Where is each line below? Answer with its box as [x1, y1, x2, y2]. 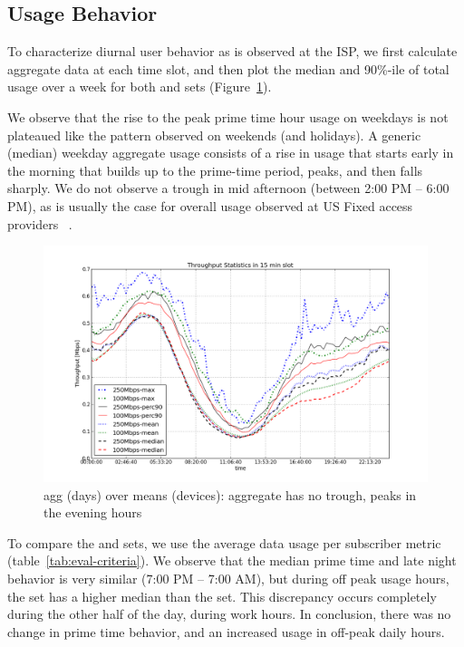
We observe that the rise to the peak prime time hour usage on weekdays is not [7, 107, 449, 126]
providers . [7, 214, 72, 233]
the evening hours [43, 503, 142, 522]
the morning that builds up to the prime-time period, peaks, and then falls [7, 160, 423, 179]
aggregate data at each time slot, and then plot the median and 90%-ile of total [7, 59, 449, 78]
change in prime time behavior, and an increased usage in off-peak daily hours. [7, 622, 445, 641]
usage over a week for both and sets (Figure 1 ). [7, 77, 272, 96]
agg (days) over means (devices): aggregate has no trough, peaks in [43, 485, 417, 504]
